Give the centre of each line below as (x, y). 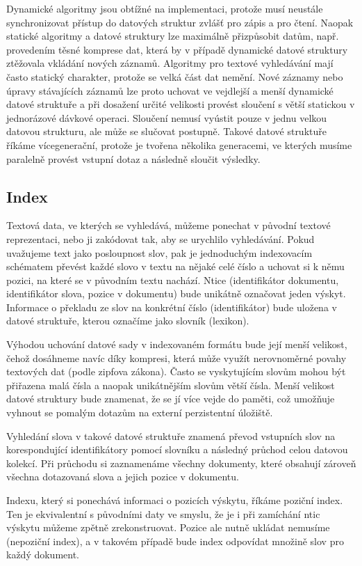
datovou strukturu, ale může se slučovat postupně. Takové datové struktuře (166, 131)
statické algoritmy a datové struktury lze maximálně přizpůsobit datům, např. (173, 36)
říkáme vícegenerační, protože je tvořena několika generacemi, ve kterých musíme (179, 144)
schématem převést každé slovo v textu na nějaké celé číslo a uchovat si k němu (175, 266)
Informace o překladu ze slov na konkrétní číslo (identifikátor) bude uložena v (172, 307)
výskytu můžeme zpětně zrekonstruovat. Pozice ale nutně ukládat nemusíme (168, 527)
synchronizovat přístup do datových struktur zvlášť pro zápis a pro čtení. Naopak (180, 22)
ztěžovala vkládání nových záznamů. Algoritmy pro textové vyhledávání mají (170, 63)
